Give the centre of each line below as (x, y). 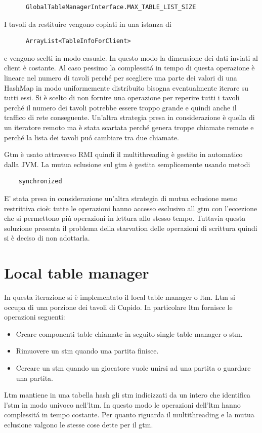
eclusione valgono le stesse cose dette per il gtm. (79, 424)
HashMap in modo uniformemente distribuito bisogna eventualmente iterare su (126, 87)
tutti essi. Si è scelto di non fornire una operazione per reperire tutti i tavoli (122, 97)
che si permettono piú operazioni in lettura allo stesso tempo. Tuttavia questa (125, 218)
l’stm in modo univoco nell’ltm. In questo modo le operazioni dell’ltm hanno (122, 404)
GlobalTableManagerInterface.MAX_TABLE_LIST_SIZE (111, 7)
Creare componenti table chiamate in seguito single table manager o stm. (129, 333)
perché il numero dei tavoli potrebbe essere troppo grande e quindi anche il (120, 107)
